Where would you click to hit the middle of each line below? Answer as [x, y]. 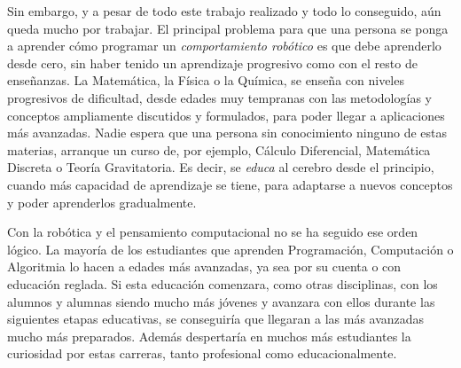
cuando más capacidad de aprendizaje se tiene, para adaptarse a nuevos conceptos [230, 184]
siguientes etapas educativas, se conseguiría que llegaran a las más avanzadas [216, 319]
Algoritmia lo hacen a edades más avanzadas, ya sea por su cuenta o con [204, 266]
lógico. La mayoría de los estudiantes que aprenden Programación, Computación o [230, 249]
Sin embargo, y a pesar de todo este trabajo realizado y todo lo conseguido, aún [224, 11]
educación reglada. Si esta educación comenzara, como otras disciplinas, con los [223, 283]
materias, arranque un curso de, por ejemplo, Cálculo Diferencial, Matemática [219, 149]
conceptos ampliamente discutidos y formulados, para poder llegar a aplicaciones [226, 115]
